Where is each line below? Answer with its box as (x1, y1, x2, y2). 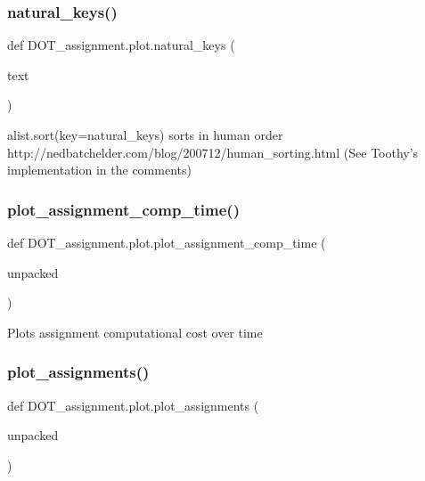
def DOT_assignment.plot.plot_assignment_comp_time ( (7, 233, 326, 251)
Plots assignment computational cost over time (7, 322, 263, 341)
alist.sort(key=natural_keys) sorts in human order (7, 126, 283, 143)
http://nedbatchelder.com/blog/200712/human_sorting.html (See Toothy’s (7, 143, 419, 161)
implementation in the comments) (7, 160, 192, 179)
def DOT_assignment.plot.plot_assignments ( (7, 395, 259, 414)
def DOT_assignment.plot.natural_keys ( (7, 36, 235, 54)
